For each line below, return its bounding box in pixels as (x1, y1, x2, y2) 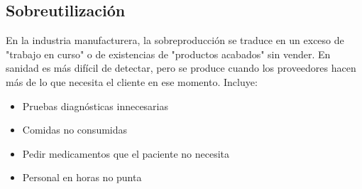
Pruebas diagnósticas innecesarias (22, 98, 169, 113)
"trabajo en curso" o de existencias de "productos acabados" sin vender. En (6, 46, 331, 61)
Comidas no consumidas (22, 122, 128, 137)
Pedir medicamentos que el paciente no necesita (22, 146, 230, 161)
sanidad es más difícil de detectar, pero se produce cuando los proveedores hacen (6, 60, 356, 75)
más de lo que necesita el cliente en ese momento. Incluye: (6, 74, 258, 89)
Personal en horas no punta (22, 170, 142, 185)
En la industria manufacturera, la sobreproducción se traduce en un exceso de (6, 33, 344, 48)
